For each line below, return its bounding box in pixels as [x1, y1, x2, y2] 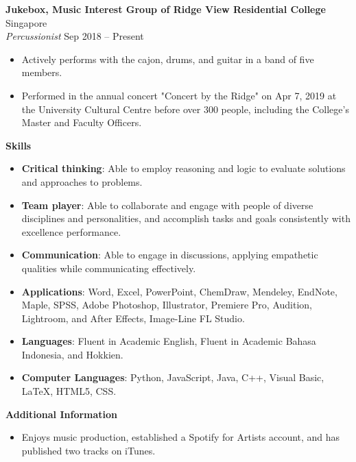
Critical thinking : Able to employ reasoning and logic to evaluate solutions [21, 161, 346, 175]
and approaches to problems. [21, 174, 143, 189]
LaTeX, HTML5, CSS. [21, 384, 117, 398]
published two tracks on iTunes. [21, 443, 156, 457]
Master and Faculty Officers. [21, 115, 142, 130]
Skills [5, 138, 32, 152]
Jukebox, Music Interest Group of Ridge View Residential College [5, 2, 326, 16]
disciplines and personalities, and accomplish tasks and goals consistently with [21, 211, 351, 226]
